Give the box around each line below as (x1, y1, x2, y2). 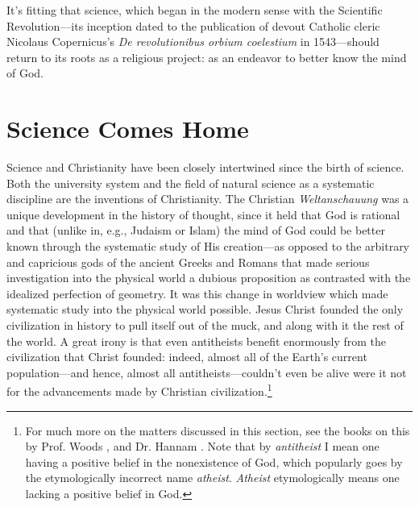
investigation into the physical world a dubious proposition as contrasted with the (6, 269, 411, 286)
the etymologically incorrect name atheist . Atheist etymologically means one (25, 469, 400, 486)
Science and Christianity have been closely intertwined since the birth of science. (6, 159, 404, 176)
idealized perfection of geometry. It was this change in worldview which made (6, 285, 388, 301)
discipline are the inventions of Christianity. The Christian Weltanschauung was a (6, 190, 409, 207)
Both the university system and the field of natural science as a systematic (6, 174, 375, 191)
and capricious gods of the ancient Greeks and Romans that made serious (6, 253, 370, 270)
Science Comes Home (6, 112, 249, 145)
